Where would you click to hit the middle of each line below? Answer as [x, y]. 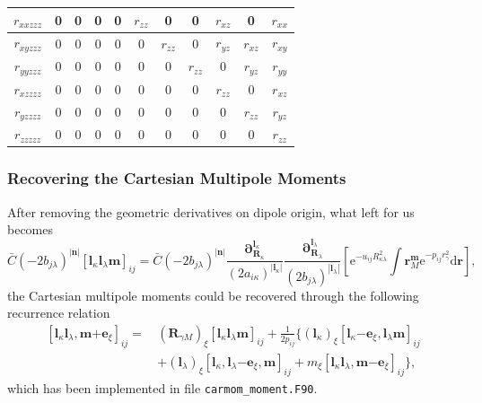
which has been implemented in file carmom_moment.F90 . [162, 387]
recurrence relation [59, 313]
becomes [31, 229]
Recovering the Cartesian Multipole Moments [177, 178]
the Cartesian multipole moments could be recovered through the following [213, 295]
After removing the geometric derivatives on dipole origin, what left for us [211, 211]
